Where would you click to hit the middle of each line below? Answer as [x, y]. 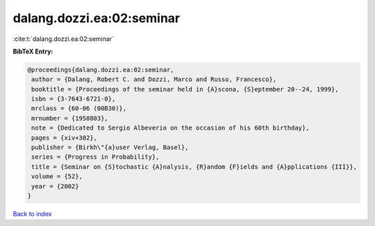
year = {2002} [55, 186]
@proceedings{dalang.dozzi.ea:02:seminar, [101, 70]
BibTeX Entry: [33, 51]
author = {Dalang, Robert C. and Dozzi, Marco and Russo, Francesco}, [154, 79]
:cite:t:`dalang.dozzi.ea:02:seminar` [64, 39]
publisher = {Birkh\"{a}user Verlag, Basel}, [110, 148]
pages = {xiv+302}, [64, 138]
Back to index [32, 214]
